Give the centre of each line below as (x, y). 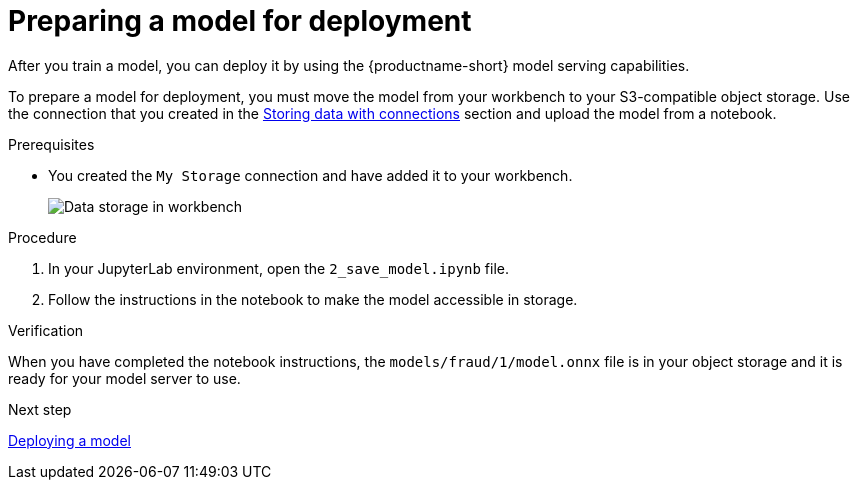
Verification (46, 330)
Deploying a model (69, 440)
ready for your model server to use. (124, 378)
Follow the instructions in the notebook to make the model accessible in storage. (313, 299)
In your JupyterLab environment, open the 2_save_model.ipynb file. (279, 268)
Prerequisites (51, 144)
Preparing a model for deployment (240, 21)
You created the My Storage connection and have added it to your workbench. (310, 175)
